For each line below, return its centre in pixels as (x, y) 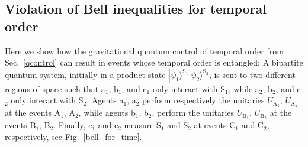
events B (20, 125)
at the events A (33, 112)
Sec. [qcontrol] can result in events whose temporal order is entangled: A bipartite (154, 62)
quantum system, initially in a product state (85, 74)
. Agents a (105, 100)
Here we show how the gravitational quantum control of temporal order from (144, 50)
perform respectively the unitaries (203, 100)
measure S (142, 125)
